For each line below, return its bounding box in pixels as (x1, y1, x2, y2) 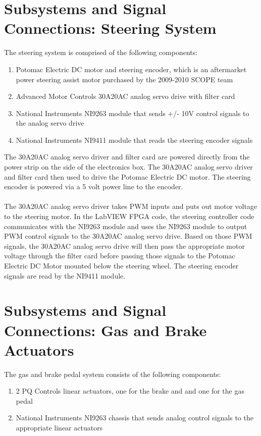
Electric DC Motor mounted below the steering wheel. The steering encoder (4, 260, 239, 270)
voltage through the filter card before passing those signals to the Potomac (4, 250, 235, 261)
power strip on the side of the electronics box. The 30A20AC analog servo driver (4, 161, 253, 172)
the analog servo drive (16, 118, 84, 128)
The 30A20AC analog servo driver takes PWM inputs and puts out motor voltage (4, 201, 257, 211)
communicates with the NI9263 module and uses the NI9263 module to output (4, 221, 247, 231)
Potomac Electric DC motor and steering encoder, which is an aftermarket (16, 64, 247, 74)
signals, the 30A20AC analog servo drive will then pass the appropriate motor (4, 240, 245, 251)
